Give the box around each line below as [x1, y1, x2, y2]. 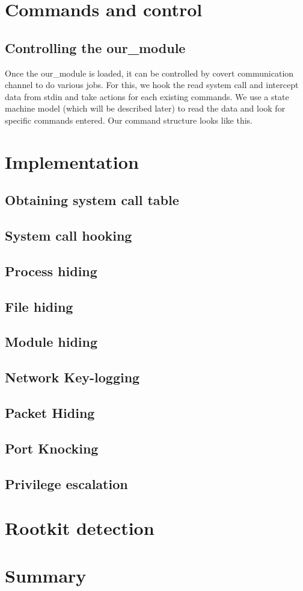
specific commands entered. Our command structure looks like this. [5, 113, 252, 126]
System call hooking [5, 226, 132, 245]
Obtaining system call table [5, 191, 179, 209]
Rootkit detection [5, 516, 155, 540]
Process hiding [5, 261, 97, 280]
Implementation [5, 149, 139, 174]
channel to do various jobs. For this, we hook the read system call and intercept [5, 78, 299, 91]
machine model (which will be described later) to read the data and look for [5, 102, 286, 115]
